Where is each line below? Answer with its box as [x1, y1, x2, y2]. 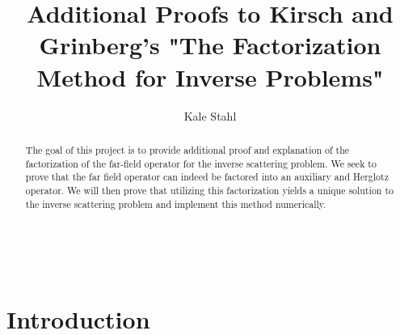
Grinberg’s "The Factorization [39, 28, 381, 61]
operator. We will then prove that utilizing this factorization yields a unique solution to [25, 183, 394, 197]
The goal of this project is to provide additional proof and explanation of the [25, 142, 350, 156]
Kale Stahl [183, 107, 237, 124]
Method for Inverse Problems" [36, 60, 384, 93]
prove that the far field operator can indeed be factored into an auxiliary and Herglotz [25, 170, 389, 184]
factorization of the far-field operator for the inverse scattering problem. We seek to [25, 156, 377, 170]
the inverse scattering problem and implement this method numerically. [25, 197, 326, 210]
